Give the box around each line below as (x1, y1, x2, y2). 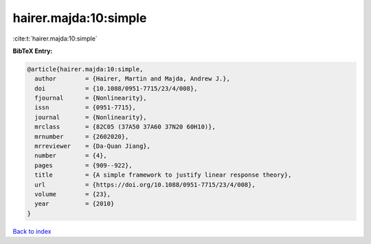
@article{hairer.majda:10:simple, (27, 65, 144, 73)
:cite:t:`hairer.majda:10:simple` (12, 34, 98, 43)
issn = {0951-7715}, (34, 104, 137, 111)
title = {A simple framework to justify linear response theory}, (34, 171, 292, 179)
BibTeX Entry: (12, 47, 53, 55)
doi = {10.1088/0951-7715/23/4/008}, (34, 85, 198, 92)
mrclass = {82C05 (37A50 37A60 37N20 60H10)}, (34, 123, 216, 131)
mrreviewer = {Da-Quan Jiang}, (34, 142, 151, 151)
